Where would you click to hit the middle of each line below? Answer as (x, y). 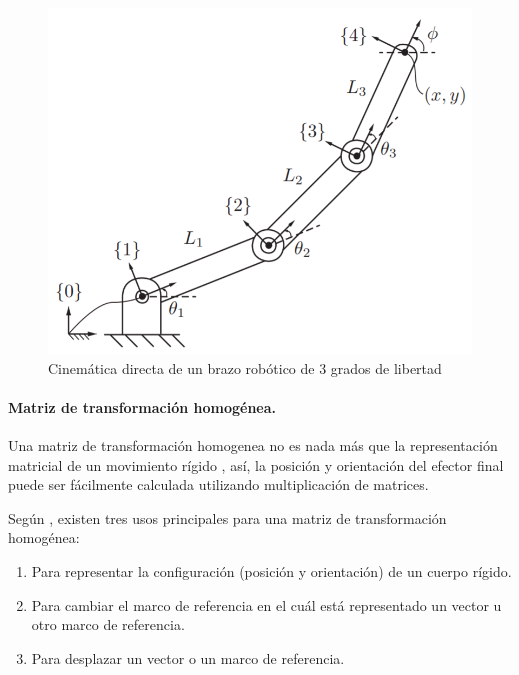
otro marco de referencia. (108, 624)
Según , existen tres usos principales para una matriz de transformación (227, 517)
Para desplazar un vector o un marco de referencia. (188, 657)
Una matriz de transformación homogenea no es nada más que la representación (253, 445)
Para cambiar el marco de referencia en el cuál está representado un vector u (266, 604)
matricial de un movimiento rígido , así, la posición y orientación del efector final (256, 464)
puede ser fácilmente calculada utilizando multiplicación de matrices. (218, 484)
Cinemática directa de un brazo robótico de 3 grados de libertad (245, 367)
